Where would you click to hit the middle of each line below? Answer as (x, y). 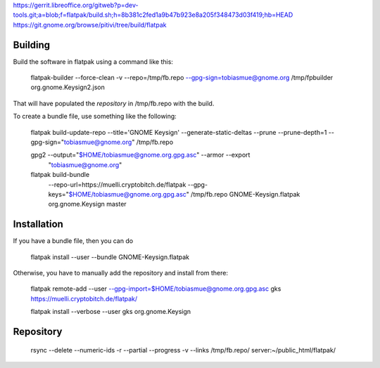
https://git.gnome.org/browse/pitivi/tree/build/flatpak (90, 25)
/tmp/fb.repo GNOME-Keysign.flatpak (245, 194)
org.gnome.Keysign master (87, 204)
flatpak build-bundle (60, 175)
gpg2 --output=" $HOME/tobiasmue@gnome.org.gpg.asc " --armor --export (140, 155)
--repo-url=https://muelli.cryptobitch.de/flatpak (117, 184)
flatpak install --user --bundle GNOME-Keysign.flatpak (110, 257)
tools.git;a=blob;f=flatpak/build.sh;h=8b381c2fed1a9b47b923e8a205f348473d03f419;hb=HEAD (153, 15)
